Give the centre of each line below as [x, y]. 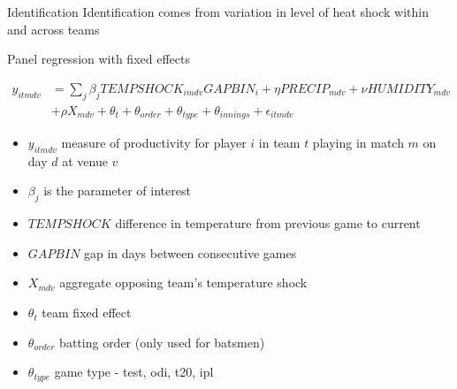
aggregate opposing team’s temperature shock [183, 282]
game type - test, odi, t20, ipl [134, 372]
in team [279, 143]
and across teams [53, 29]
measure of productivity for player [154, 143]
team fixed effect [87, 313]
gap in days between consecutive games [190, 252]
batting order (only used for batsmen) [162, 342]
